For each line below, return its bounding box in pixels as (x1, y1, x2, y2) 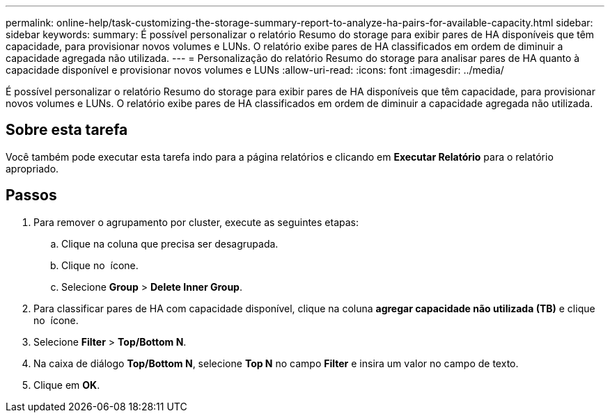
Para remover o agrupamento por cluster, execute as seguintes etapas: (33, 216, 359, 228)
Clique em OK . (33, 378, 100, 391)
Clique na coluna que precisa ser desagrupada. (61, 237, 279, 250)
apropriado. (6, 162, 59, 175)
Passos (6, 186, 57, 204)
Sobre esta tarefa (6, 121, 128, 139)
